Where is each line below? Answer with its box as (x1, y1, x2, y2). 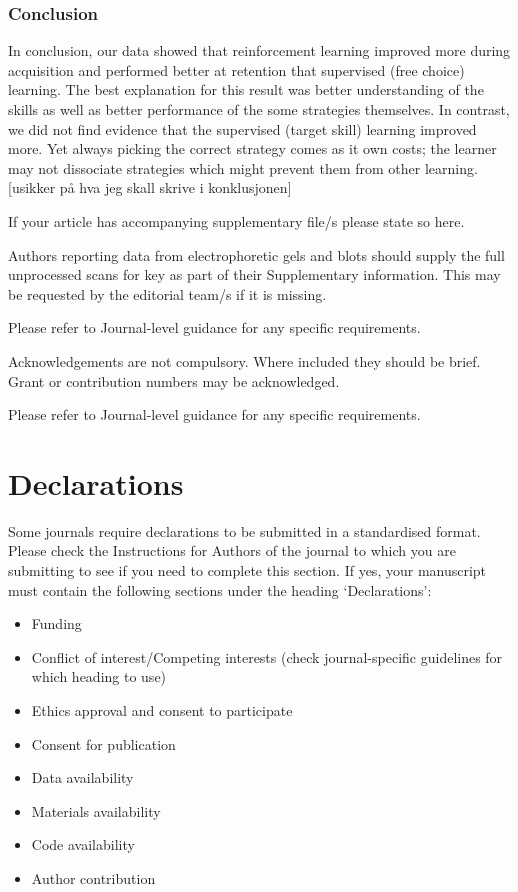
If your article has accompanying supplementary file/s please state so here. (8, 210, 465, 231)
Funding (31, 613, 82, 634)
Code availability (31, 834, 135, 855)
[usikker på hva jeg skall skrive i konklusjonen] (8, 177, 292, 198)
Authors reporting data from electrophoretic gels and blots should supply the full (8, 244, 505, 265)
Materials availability (31, 800, 161, 821)
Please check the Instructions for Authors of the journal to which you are (8, 540, 456, 561)
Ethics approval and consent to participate (31, 700, 293, 720)
